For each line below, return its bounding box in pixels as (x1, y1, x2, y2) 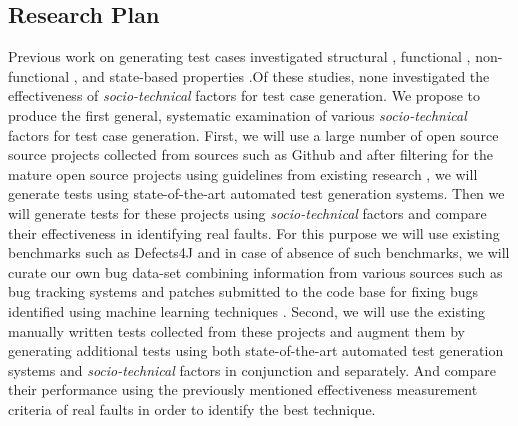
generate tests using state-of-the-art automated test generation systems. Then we (8, 183, 505, 204)
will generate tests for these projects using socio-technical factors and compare (8, 202, 487, 223)
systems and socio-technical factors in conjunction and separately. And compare (8, 359, 496, 380)
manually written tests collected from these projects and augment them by (8, 320, 465, 341)
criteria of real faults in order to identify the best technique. (8, 398, 376, 419)
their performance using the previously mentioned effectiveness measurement (8, 379, 478, 400)
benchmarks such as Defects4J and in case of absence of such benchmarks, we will (8, 242, 510, 263)
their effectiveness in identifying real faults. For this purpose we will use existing (8, 222, 500, 243)
